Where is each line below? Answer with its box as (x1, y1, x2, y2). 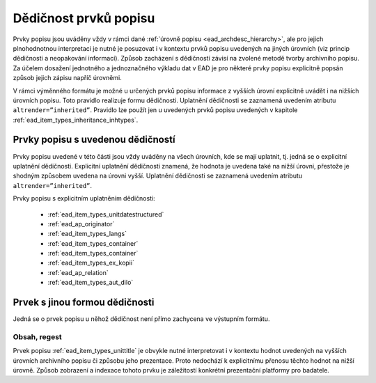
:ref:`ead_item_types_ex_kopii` (47, 258, 135, 267)
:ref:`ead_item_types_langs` (47, 230, 127, 238)
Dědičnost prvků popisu (13, 10, 155, 26)
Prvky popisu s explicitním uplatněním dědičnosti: (13, 194, 156, 203)
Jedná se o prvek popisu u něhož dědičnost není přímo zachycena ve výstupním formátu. (13, 315, 270, 323)
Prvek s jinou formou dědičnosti (13, 297, 155, 308)
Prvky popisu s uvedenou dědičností (13, 134, 175, 146)
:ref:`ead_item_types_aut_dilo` (47, 279, 134, 287)
